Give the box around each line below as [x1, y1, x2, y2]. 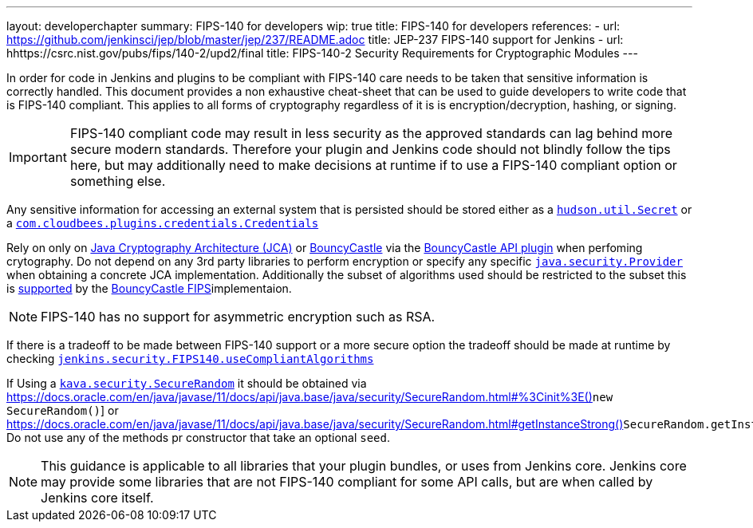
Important [9, 149, 67, 165]
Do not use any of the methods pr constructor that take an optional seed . [6, 431, 391, 444]
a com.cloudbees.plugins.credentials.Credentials [6, 216, 319, 230]
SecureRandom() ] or [6, 404, 119, 417]
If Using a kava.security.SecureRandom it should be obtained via [6, 376, 367, 390]
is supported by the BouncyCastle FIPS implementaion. [6, 282, 292, 295]
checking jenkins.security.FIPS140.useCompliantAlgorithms [6, 352, 374, 365]
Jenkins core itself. [41, 490, 154, 506]
